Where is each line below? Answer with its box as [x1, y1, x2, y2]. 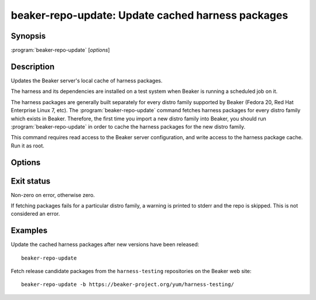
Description [11, 61, 55, 71]
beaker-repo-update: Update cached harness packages [11, 9, 288, 22]
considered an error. [11, 211, 60, 218]
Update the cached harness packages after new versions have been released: [11, 241, 200, 248]
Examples [11, 226, 48, 236]
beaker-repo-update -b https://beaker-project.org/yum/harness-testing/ [21, 281, 234, 288]
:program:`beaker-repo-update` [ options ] [11, 47, 111, 54]
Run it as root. [11, 142, 45, 149]
